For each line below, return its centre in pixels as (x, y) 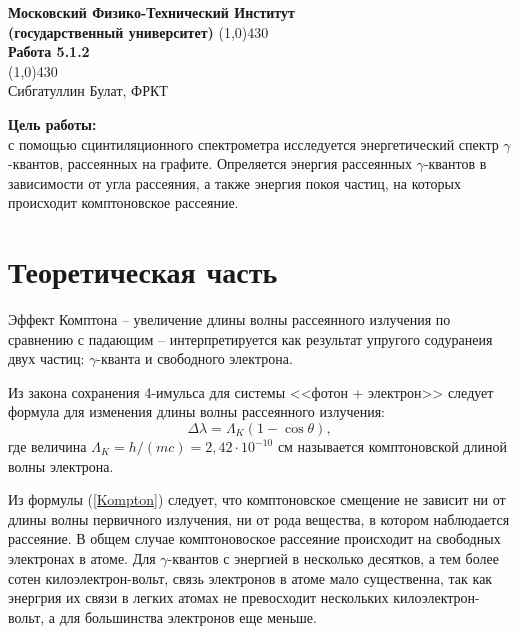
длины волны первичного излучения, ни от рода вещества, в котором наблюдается (259, 518)
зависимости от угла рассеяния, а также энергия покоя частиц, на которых (234, 182)
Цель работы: (52, 123)
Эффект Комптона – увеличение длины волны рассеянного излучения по (229, 319)
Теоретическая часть (143, 271)
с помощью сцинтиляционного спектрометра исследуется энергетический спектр (253, 143)
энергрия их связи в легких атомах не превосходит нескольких (198, 597)
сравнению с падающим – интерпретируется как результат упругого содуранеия (250, 338)
